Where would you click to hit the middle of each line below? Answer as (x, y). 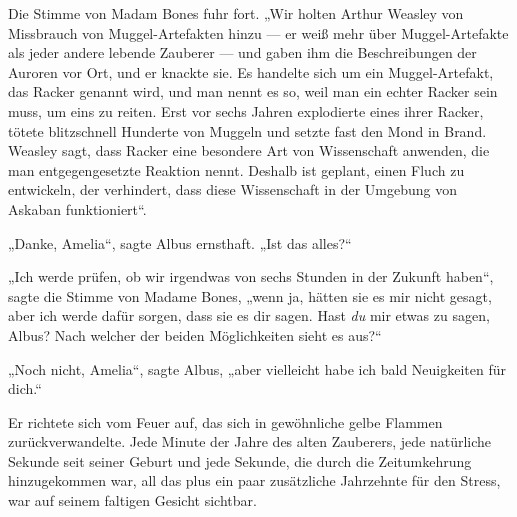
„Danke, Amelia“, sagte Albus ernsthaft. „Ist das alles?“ (180, 242)
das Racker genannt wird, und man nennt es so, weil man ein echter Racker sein (253, 91)
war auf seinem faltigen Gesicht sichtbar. (132, 500)
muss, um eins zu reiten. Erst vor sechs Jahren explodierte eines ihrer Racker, (246, 110)
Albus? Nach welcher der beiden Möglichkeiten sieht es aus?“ (195, 334)
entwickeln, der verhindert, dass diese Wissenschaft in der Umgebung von (232, 189)
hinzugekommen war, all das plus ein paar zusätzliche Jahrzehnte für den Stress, (254, 480)
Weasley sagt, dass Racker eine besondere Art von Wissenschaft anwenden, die (249, 150)
